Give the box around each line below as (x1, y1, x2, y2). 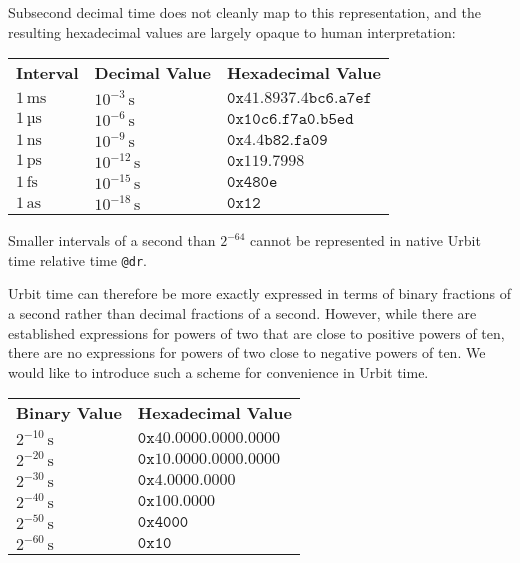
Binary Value (16, 401, 122, 425)
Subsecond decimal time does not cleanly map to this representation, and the (8, 2, 481, 22)
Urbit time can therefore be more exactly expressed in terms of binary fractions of (8, 283, 512, 304)
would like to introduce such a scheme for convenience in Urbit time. (8, 361, 429, 382)
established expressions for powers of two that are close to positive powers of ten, (8, 322, 505, 343)
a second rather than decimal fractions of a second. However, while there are (8, 303, 477, 324)
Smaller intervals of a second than (8, 230, 216, 251)
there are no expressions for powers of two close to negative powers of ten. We (8, 342, 486, 363)
